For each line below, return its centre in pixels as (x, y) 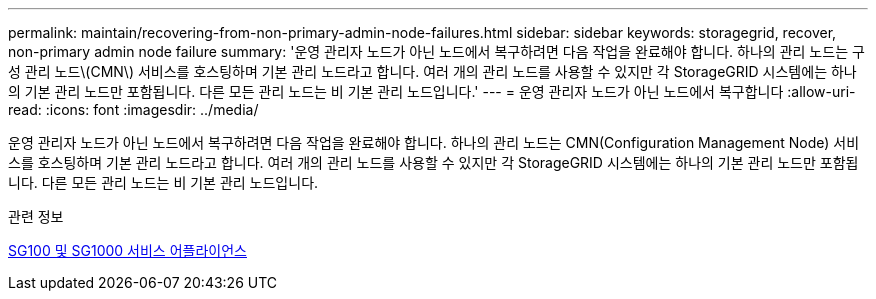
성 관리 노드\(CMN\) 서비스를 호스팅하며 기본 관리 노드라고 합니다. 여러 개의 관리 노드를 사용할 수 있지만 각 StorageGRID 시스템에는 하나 (432, 71)
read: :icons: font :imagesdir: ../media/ (133, 109)
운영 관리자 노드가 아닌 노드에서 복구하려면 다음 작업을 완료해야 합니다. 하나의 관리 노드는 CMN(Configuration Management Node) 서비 (434, 142)
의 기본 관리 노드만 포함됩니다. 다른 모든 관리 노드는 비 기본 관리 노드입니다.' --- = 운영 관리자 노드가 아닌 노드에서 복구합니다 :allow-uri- (432, 91)
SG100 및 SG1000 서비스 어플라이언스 (127, 250)
